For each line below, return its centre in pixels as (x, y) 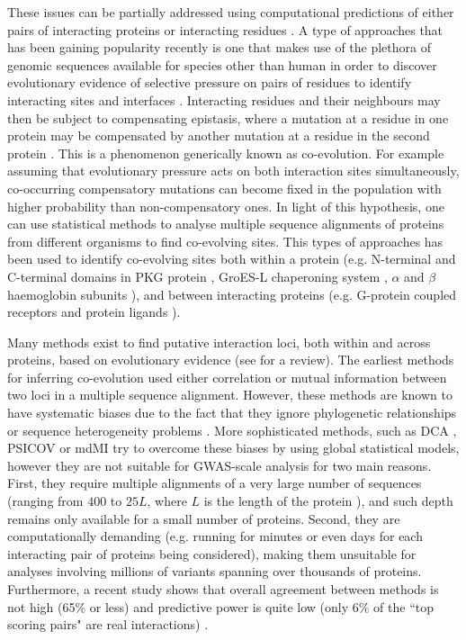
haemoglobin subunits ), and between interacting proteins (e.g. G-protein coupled (232, 294)
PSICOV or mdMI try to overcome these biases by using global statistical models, (233, 448)
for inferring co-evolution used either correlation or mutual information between (227, 377)
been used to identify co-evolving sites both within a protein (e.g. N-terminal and (232, 259)
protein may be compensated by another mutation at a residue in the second (219, 135)
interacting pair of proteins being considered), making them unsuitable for (212, 553)
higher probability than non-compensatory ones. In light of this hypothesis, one (226, 206)
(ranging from (45, 501)
